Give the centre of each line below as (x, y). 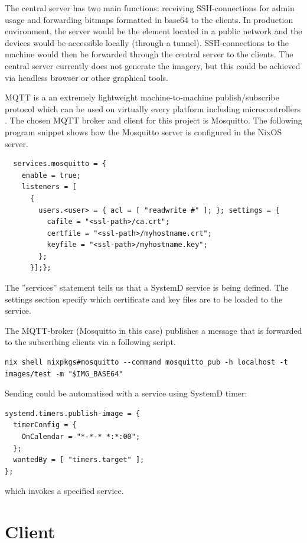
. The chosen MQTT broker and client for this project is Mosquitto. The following (153, 120)
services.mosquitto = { (60, 164)
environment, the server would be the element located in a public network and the (153, 31)
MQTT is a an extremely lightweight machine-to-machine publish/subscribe (142, 97)
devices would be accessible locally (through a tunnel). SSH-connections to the (147, 42)
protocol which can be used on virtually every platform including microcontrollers (153, 108)
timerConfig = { (45, 425)
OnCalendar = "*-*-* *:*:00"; (81, 437)
